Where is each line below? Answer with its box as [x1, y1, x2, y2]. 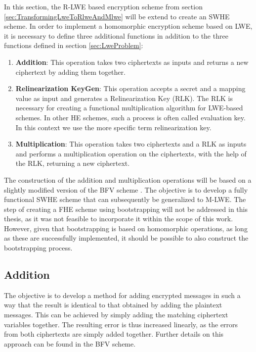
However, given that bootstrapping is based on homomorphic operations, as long [4, 223, 248, 233]
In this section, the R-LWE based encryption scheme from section [4, 1, 203, 11]
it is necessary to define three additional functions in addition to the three [4, 30, 228, 41]
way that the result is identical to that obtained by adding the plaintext [4, 300, 222, 310]
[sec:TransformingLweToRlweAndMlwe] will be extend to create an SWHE [4, 11, 230, 21]
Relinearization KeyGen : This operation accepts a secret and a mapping [15, 83, 246, 94]
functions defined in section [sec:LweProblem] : [4, 40, 143, 50]
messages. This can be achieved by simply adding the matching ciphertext [4, 309, 228, 320]
